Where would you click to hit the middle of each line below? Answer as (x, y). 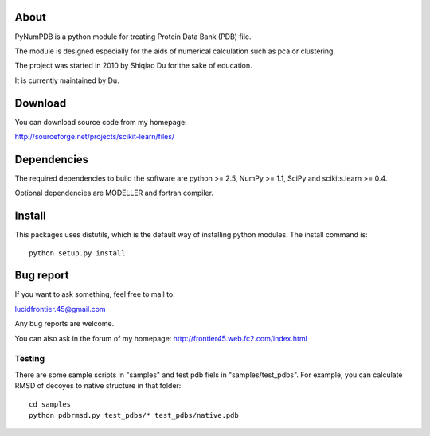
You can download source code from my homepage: (101, 122)
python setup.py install (77, 253)
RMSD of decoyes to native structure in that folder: (98, 386)
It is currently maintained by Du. (67, 80)
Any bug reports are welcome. (64, 324)
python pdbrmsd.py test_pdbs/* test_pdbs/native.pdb (134, 415)
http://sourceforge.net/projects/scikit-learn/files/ (95, 136)
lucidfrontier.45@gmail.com (61, 309)
